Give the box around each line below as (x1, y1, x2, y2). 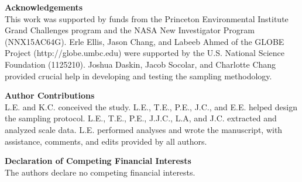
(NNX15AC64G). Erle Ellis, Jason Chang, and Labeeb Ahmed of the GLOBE (5, 35, 284, 47)
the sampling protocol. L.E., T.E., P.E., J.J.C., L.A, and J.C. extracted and (5, 112, 277, 124)
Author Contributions (5, 89, 95, 101)
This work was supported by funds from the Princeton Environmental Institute (5, 12, 289, 24)
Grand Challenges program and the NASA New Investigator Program (5, 24, 255, 36)
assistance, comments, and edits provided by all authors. (5, 135, 207, 147)
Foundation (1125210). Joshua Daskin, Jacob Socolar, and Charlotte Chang (5, 58, 276, 70)
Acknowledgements (5, 1, 83, 13)
